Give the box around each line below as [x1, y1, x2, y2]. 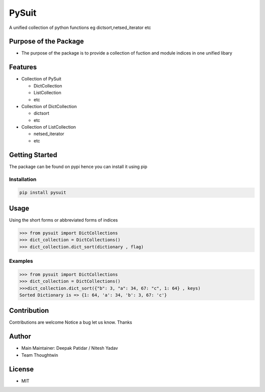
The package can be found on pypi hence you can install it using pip [9, 164, 147, 169]
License [9, 365, 34, 373]
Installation [9, 176, 37, 183]
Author [9, 332, 31, 341]
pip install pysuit [19, 190, 66, 196]
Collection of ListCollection [21, 124, 76, 130]
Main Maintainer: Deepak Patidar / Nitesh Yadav [21, 345, 118, 351]
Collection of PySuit [21, 76, 61, 82]
